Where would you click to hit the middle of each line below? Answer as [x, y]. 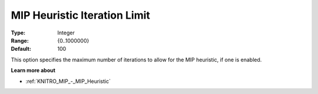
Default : [21, 49]
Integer [66, 33]
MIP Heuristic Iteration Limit [80, 15]
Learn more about [33, 71]
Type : [18, 33]
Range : [20, 40]
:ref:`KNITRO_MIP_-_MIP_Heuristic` [68, 81]
